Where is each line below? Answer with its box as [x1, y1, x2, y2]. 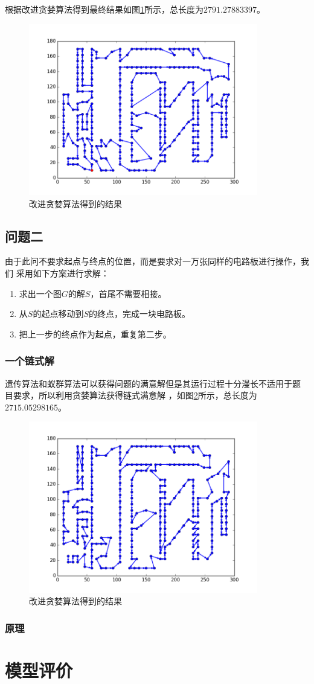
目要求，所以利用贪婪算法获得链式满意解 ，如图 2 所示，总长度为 [5, 389, 257, 401]
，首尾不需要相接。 [90, 287, 167, 299]
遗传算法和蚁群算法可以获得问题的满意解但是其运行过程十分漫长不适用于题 [5, 377, 301, 389]
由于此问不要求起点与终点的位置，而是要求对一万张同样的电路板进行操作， [5, 255, 301, 267]
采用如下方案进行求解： [16, 267, 109, 280]
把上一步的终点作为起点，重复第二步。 [19, 327, 171, 340]
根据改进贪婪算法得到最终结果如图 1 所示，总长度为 [5, 3, 203, 15]
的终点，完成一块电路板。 [88, 307, 190, 320]
